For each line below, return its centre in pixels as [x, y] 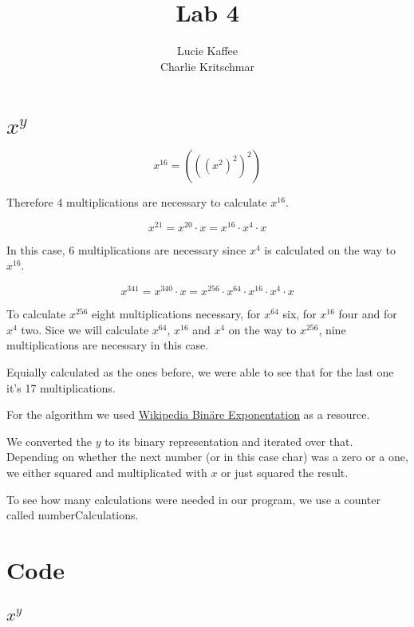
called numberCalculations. [73, 515]
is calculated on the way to [330, 249]
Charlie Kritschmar [207, 66]
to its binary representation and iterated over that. [229, 441]
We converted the [49, 441]
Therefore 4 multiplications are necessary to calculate [137, 202]
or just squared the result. [285, 472]
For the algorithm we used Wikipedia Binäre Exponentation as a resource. [188, 414]
